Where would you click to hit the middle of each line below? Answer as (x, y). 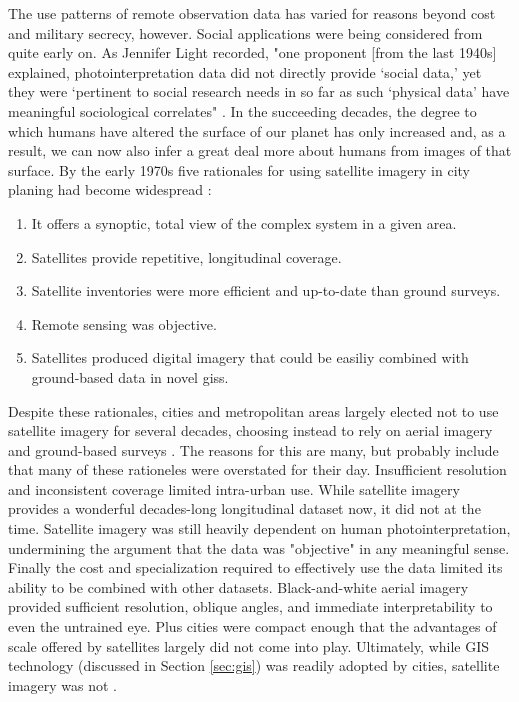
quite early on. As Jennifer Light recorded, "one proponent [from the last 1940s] (252, 52)
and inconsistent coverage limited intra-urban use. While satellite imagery (234, 488)
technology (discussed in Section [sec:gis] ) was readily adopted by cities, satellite (254, 665)
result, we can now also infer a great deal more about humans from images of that (260, 150)
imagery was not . (63, 684)
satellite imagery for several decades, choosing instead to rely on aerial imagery (250, 430)
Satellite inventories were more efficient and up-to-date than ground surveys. (266, 290)
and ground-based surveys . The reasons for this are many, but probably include (253, 449)
